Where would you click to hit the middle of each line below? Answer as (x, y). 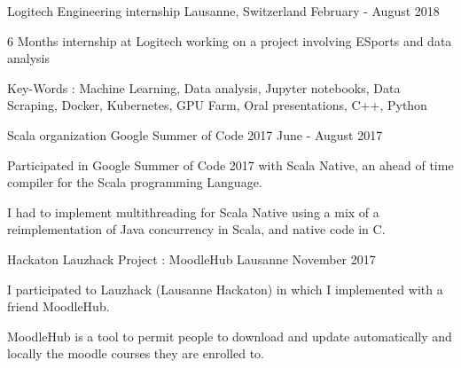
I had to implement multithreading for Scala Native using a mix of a (193, 211)
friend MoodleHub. (59, 306)
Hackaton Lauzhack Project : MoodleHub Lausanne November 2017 (191, 258)
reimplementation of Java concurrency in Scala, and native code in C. (196, 229)
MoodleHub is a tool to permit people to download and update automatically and (230, 336)
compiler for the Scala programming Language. (135, 182)
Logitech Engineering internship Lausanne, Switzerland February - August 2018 (223, 11)
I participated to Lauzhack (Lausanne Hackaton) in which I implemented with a (225, 289)
